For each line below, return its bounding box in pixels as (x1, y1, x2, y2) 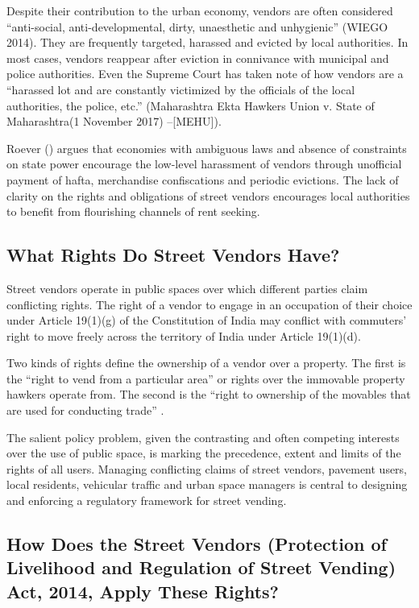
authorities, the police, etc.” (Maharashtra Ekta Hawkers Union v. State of (6, 97, 375, 114)
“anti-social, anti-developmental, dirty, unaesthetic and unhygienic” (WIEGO (6, 18, 388, 35)
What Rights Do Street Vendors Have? (6, 242, 340, 267)
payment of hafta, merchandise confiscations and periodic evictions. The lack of (6, 171, 399, 188)
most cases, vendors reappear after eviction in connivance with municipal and (6, 49, 389, 66)
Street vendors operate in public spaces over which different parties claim (6, 279, 368, 296)
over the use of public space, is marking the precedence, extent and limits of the (6, 445, 401, 461)
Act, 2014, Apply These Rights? (6, 578, 279, 603)
